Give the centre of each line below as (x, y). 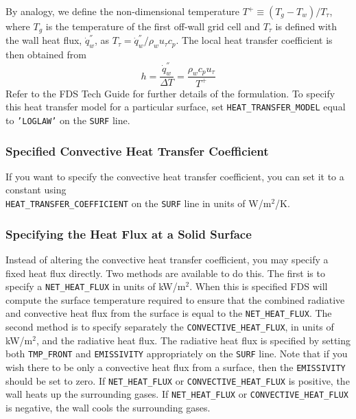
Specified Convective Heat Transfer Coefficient (137, 151)
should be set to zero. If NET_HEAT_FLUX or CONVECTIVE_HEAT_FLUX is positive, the (178, 380)
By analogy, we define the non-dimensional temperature (123, 11)
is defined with (306, 26)
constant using (36, 190)
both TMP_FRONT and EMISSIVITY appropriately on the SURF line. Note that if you (177, 354)
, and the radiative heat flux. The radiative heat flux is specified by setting (193, 340)
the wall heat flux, (44, 40)
